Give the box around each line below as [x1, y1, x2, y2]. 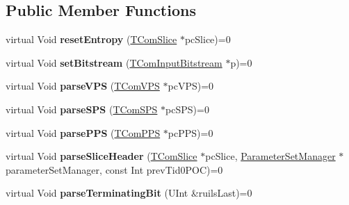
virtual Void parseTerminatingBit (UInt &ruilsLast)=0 [6, 186, 252, 200]
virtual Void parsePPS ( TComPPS [6, 125, 161, 140]
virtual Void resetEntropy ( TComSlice [6, 32, 177, 47]
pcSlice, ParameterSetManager [205, 149, 336, 163]
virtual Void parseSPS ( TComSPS [6, 101, 158, 116]
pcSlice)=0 [184, 32, 231, 47]
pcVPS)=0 [168, 79, 214, 93]
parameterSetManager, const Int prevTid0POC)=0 [6, 162, 223, 177]
